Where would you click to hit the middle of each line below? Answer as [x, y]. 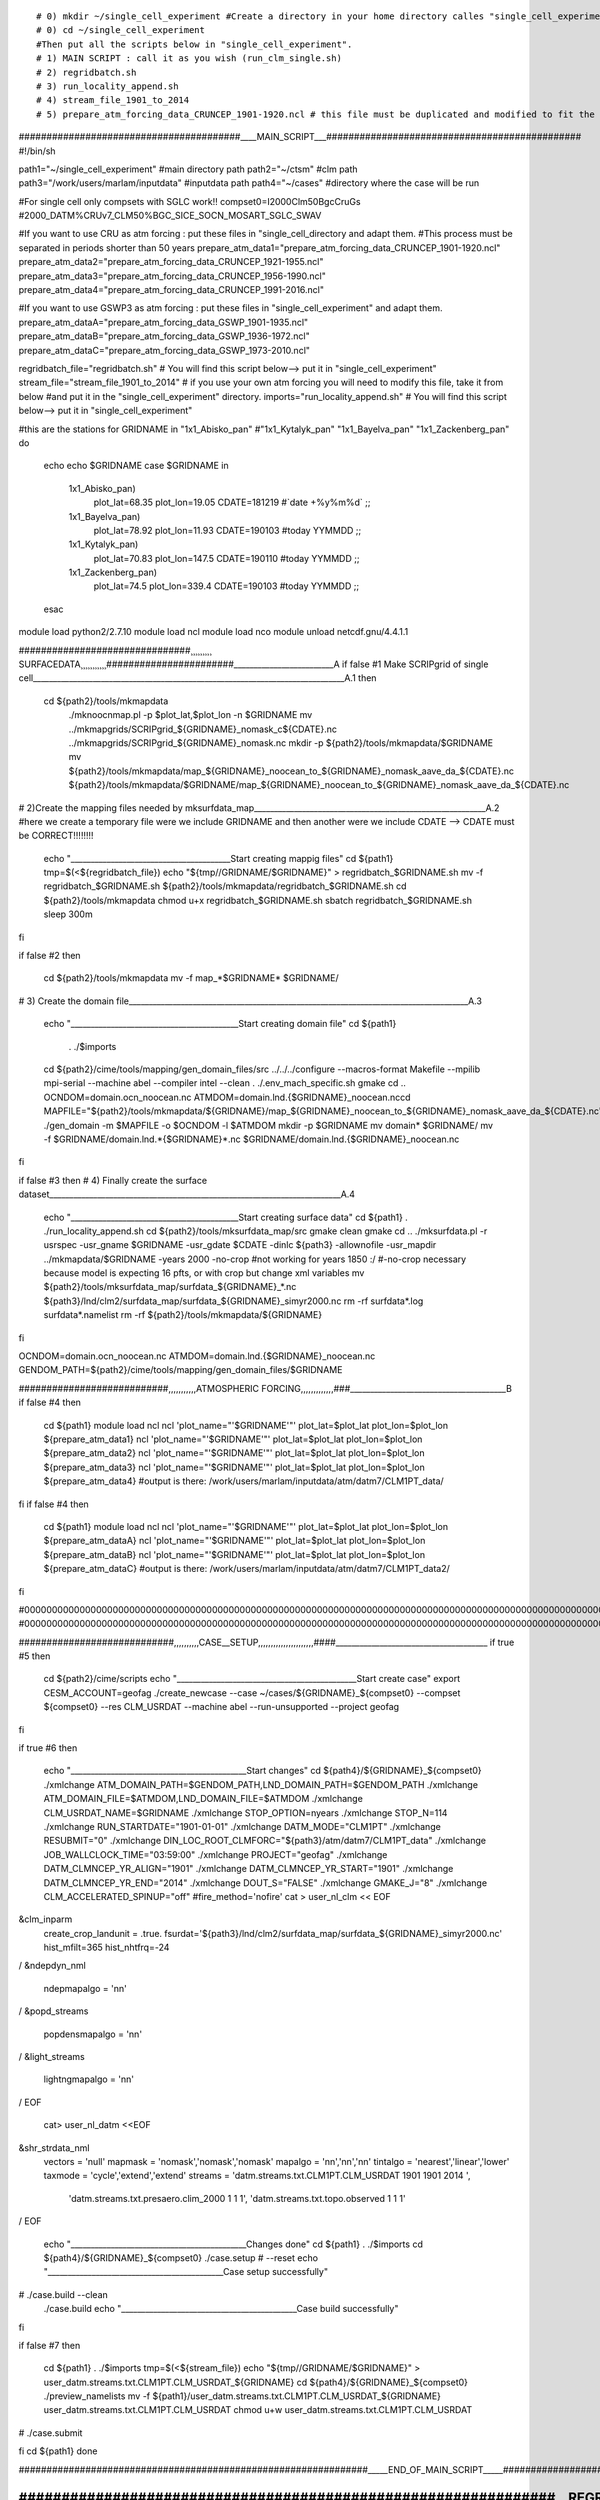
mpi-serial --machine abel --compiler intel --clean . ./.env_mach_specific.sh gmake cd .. [225, 1083]
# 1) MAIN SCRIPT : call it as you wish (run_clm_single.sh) [189, 58]
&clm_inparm [45, 1919]
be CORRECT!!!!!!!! [56, 836]
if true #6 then [48, 1748]
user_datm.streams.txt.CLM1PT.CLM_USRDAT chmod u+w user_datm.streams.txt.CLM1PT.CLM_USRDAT [258, 2410]
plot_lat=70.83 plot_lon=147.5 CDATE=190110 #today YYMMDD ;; [226, 558]
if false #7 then [49, 2345]
